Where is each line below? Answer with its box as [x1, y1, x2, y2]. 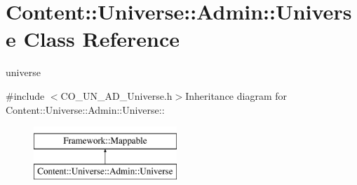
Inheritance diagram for [185, 88, 288, 103]
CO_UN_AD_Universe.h [60, 88, 173, 103]
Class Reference [23, 24, 180, 53]
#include [6, 88, 45, 103]
